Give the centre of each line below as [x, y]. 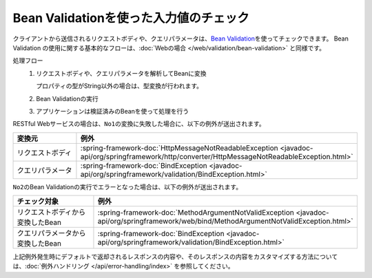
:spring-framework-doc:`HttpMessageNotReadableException [179, 148]
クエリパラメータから [51, 233]
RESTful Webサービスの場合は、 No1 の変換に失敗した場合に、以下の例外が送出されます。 [139, 124]
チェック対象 [38, 202]
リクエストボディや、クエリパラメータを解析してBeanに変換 [121, 73]
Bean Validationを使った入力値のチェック [131, 18]
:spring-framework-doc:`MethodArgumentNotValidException [196, 213]
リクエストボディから [51, 212]
